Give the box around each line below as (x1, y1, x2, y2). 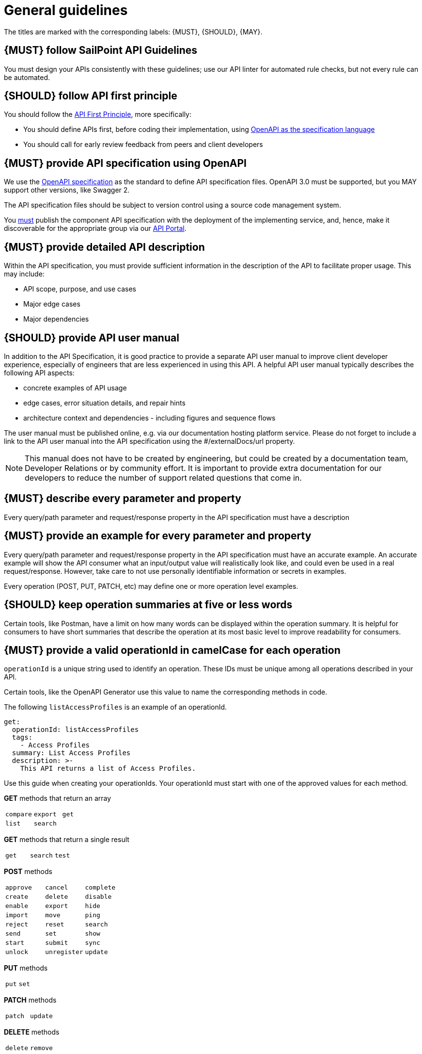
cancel (45, 884, 68, 892)
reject (5, 921, 28, 928)
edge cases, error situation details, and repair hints (23, 398, 186, 407)
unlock (5, 948, 28, 956)
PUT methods (4, 964, 48, 973)
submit (45, 939, 68, 947)
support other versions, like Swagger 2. (4, 186, 130, 195)
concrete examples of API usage (23, 383, 127, 392)
